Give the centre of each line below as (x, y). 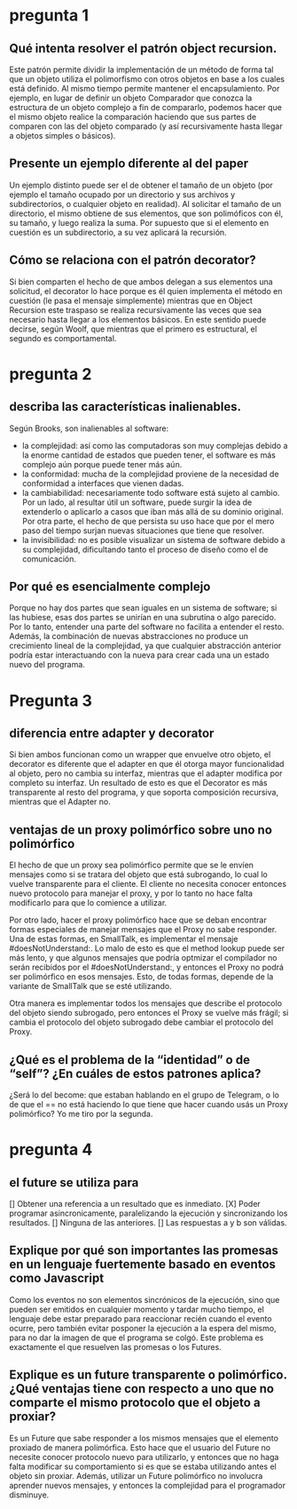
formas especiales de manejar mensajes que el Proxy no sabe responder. (143, 930)
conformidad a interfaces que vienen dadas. (103, 483)
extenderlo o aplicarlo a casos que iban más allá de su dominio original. (152, 511)
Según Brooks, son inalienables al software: (89, 428)
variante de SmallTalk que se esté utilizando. (91, 986)
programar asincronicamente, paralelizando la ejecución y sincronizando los (148, 1213)
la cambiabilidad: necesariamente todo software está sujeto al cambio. (151, 492)
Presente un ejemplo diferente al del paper (129, 164)
